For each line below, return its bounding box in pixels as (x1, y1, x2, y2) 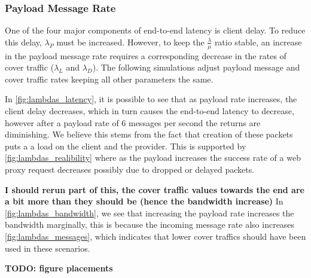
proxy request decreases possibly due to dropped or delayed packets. (5, 163, 255, 175)
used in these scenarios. (5, 242, 90, 254)
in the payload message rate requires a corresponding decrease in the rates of (5, 49, 286, 62)
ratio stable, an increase (214, 35, 302, 48)
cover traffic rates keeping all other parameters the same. (5, 72, 214, 85)
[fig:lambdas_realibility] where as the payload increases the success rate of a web (5, 151, 301, 164)
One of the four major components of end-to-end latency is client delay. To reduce (5, 24, 306, 36)
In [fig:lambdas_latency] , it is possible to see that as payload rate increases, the (5, 93, 297, 105)
